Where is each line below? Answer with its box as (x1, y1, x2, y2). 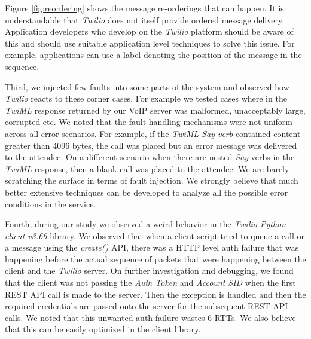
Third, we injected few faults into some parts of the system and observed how (5, 80, 289, 93)
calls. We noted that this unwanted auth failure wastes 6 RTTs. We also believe (5, 311, 296, 323)
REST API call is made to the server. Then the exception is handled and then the (5, 288, 306, 300)
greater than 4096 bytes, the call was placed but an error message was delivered (5, 139, 297, 151)
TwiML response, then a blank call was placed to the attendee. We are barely (5, 162, 289, 175)
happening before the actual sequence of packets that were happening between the (5, 252, 306, 265)
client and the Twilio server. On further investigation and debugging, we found (5, 264, 294, 277)
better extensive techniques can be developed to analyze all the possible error (5, 185, 288, 198)
